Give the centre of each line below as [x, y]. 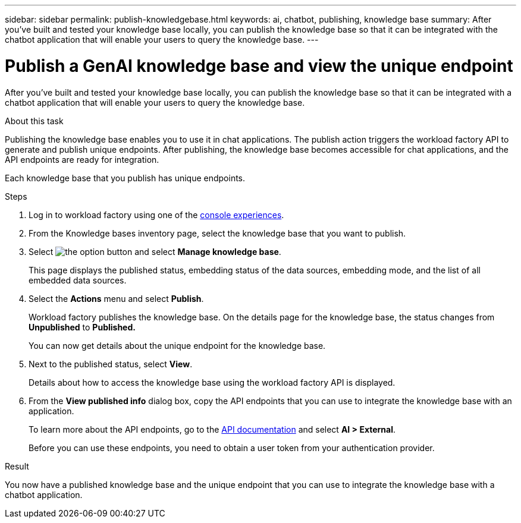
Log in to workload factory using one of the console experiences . [156, 215]
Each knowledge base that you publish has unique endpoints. [125, 178]
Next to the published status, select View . [111, 364]
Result [17, 466]
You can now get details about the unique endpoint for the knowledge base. [177, 345]
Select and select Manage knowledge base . [155, 251]
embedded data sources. [78, 280]
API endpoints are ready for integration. [82, 159]
